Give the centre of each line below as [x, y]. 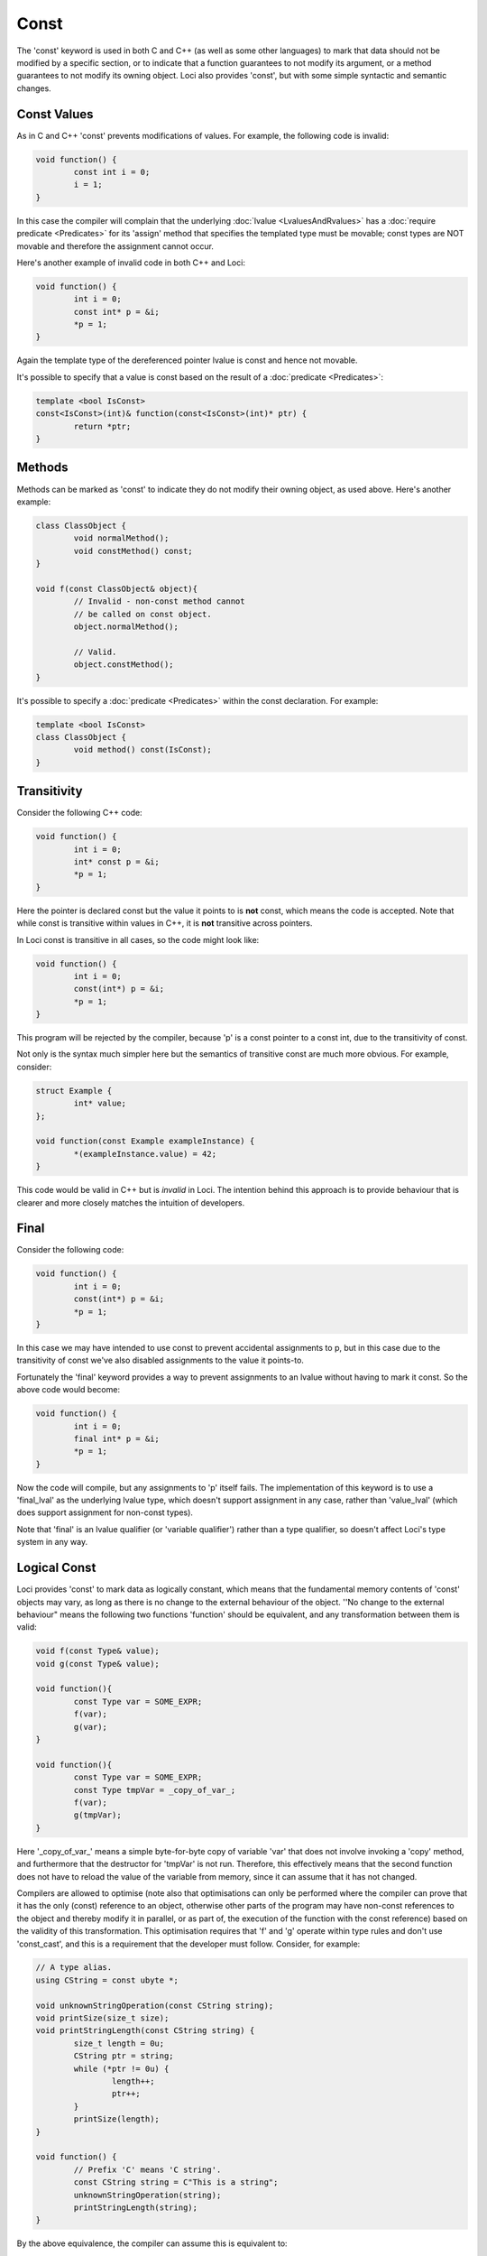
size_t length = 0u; [119, 2043]
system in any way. [52, 1542]
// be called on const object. [142, 614]
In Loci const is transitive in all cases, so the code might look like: [138, 939]
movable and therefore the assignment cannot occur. [115, 246]
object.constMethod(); [124, 665]
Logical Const [56, 1568]
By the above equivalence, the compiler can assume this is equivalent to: [152, 2243]
